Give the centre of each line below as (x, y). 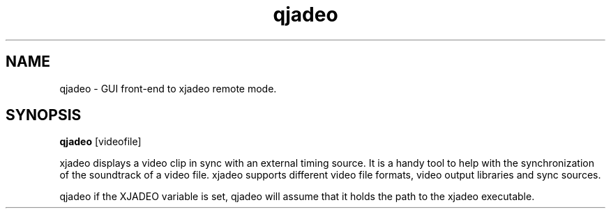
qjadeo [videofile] (100, 142)
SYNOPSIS (44, 115)
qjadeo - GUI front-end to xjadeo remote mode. (168, 88)
